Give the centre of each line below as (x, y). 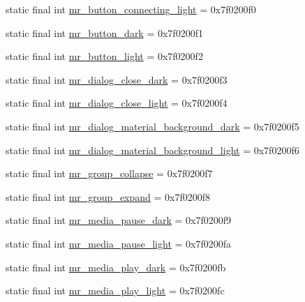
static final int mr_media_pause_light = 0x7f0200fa (119, 243)
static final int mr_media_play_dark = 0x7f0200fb (116, 267)
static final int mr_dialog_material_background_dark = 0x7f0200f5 (152, 126)
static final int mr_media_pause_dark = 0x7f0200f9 (119, 220)
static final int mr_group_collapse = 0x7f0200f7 (109, 173)
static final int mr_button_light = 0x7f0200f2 (104, 56)
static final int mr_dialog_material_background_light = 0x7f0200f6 (152, 150)
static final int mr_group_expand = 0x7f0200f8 (108, 196)
